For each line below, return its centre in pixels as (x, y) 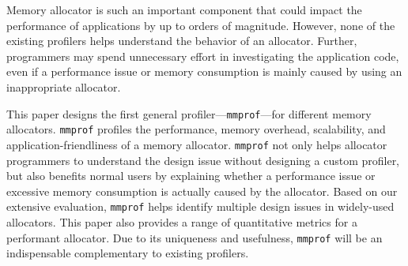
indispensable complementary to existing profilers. (128, 253)
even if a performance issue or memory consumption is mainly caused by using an (204, 71)
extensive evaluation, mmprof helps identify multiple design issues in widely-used (200, 206)
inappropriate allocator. (64, 86)
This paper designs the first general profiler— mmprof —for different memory (189, 113)
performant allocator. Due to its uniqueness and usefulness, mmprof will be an (195, 237)
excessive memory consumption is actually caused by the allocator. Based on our (202, 191)
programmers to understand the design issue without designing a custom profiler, (203, 160)
